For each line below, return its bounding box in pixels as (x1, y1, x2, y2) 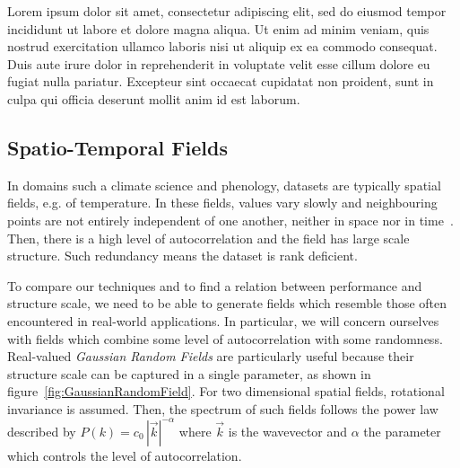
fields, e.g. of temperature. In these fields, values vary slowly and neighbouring (7, 193, 438, 212)
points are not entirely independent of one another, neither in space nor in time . (7, 210, 454, 229)
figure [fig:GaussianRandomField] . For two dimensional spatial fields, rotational (7, 382, 445, 401)
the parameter (363, 421, 441, 440)
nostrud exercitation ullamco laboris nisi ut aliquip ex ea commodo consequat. (7, 37, 438, 56)
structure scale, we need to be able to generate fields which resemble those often (7, 294, 447, 313)
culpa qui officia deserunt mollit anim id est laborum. (7, 89, 300, 108)
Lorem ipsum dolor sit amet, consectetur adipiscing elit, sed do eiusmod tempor (7, 2, 447, 20)
